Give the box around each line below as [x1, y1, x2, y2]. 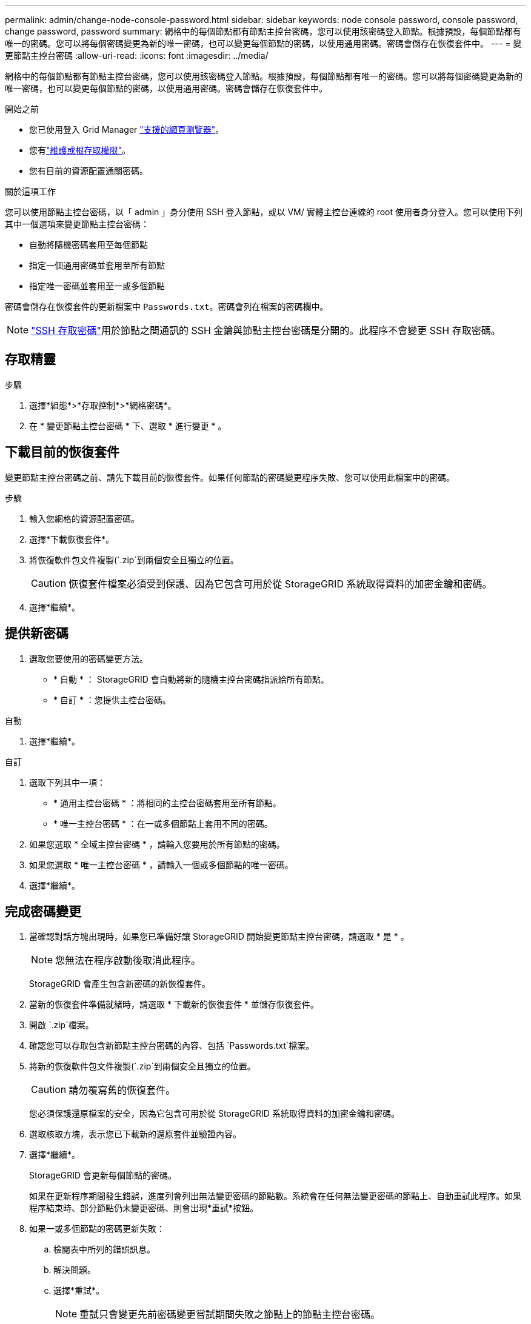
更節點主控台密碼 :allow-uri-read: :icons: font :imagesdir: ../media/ [5, 50, 269, 61]
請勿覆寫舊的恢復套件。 [68, 1084, 176, 1097]
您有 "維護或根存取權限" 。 [29, 145, 131, 155]
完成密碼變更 [5, 903, 81, 919]
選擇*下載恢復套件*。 [29, 533, 115, 544]
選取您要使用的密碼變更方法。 [29, 653, 148, 664]
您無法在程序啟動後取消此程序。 [55, 954, 201, 967]
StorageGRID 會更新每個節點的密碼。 [29, 1170, 176, 1181]
